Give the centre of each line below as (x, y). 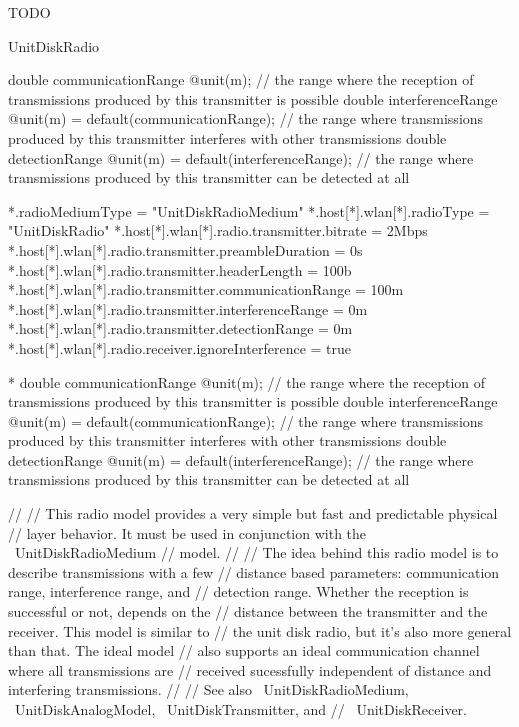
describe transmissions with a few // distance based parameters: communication (254, 571)
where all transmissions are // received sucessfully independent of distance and (250, 669)
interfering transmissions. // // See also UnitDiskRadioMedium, (208, 689)
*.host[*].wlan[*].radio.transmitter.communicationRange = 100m (206, 289)
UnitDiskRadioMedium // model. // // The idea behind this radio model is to (256, 552)
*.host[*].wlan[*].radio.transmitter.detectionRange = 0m (180, 328)
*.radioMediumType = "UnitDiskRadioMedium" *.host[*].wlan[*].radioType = (249, 210)
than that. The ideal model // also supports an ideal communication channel (244, 650)
